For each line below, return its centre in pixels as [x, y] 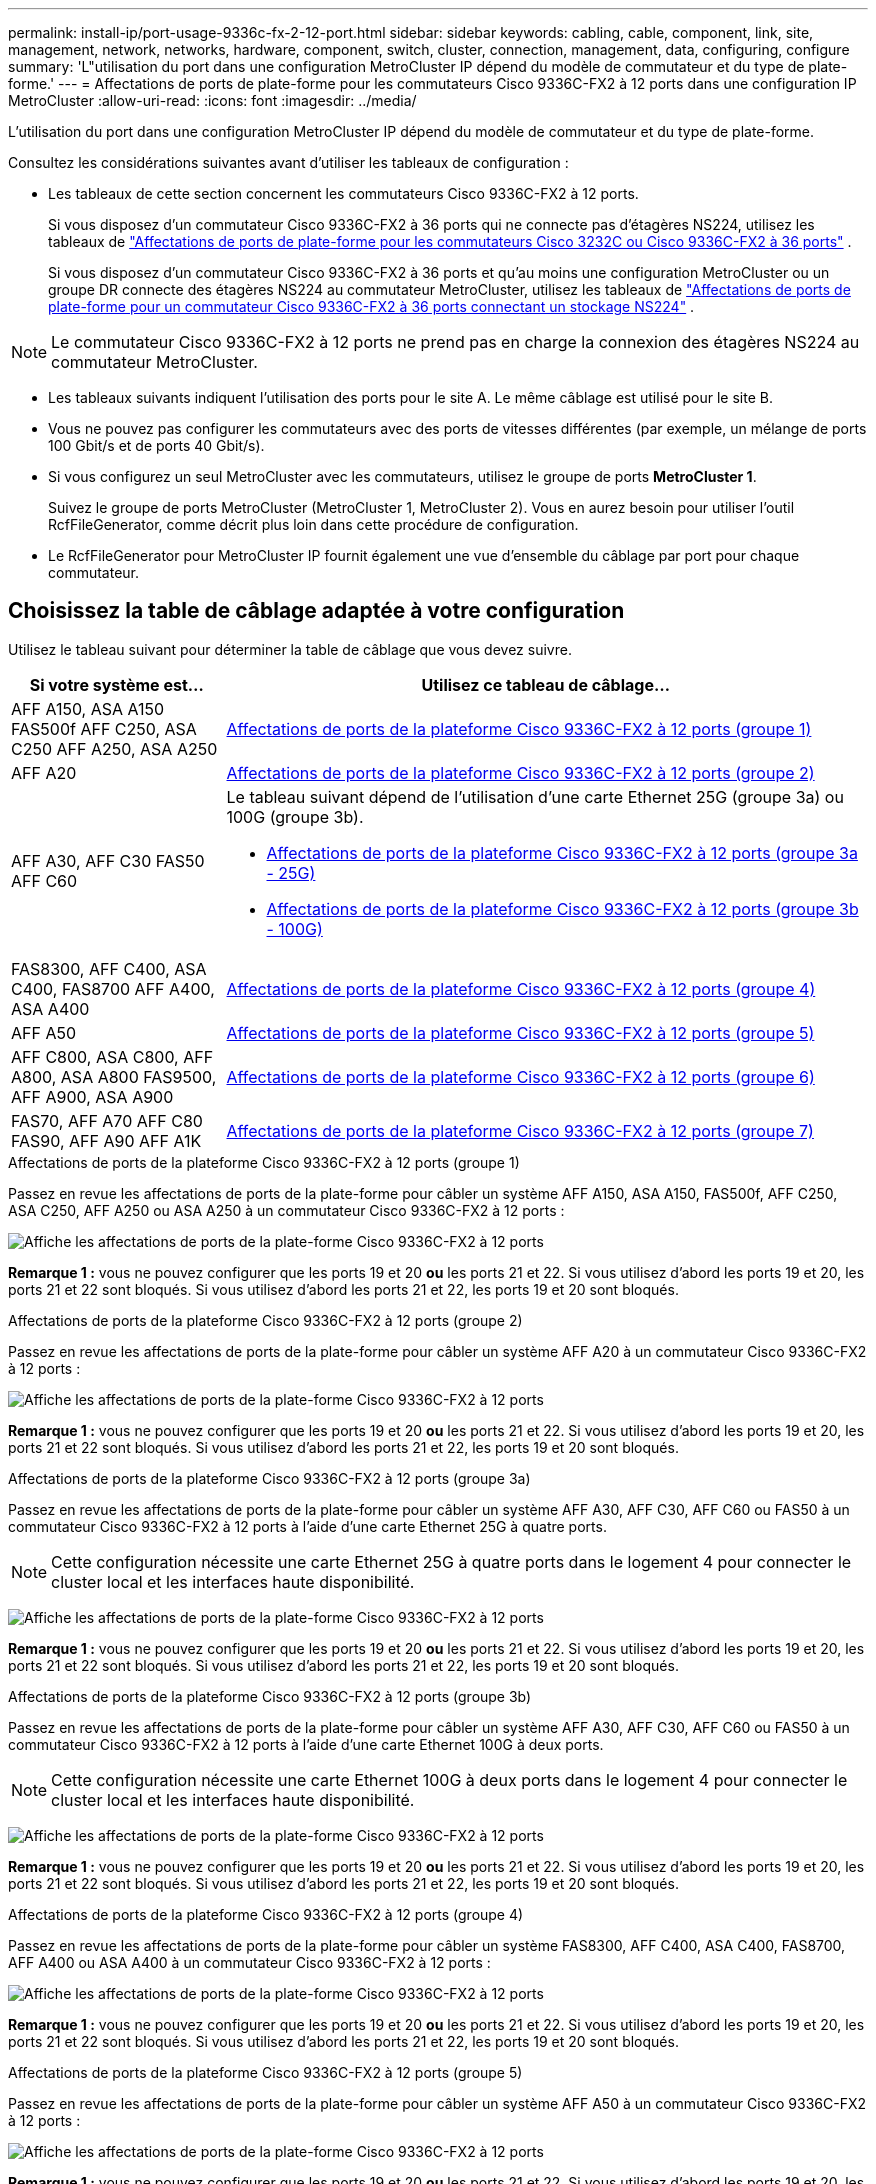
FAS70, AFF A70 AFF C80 [107, 1120]
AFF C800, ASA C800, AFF [112, 1056]
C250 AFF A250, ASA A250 [114, 748]
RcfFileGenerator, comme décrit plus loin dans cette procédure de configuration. [313, 524]
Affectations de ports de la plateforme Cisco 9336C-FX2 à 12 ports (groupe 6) [520, 1076]
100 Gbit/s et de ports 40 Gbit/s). [156, 445]
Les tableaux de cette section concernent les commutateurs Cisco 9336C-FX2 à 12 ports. [343, 193]
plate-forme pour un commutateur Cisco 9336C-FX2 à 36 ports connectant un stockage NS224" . [371, 306]
